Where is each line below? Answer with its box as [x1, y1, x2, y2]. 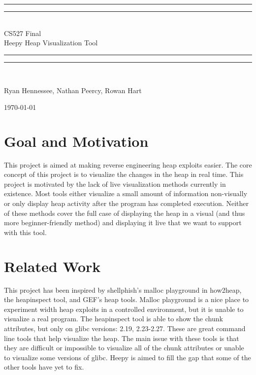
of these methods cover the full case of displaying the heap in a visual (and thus [4, 207, 245, 218]
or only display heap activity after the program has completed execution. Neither [4, 198, 249, 208]
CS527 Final [4, 28, 41, 38]
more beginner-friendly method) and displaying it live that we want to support [4, 217, 242, 228]
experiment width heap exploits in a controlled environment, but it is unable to [4, 304, 244, 314]
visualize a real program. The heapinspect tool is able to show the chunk [4, 313, 223, 324]
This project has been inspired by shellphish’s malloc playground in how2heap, [4, 284, 242, 295]
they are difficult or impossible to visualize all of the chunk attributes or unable [4, 342, 244, 353]
